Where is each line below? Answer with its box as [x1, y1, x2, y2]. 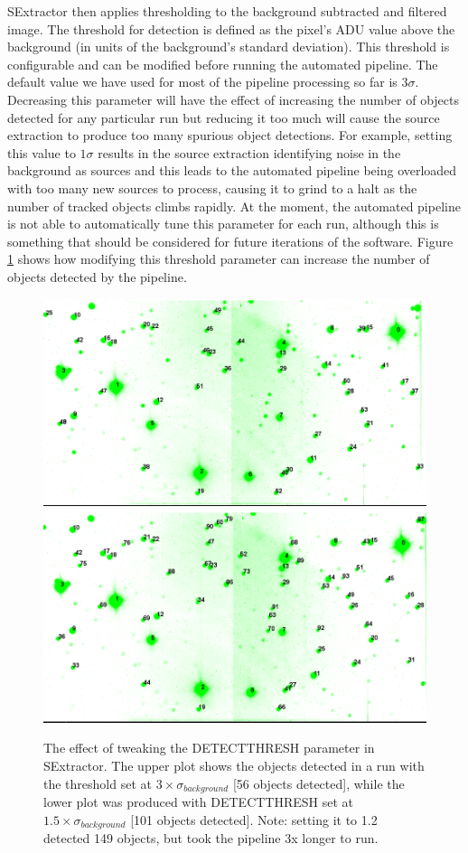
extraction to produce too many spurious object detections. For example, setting [7, 126, 453, 145]
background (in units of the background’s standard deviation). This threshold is [7, 37, 450, 56]
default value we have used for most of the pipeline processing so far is [7, 72, 398, 91]
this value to [7, 143, 76, 162]
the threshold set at [43, 773, 152, 792]
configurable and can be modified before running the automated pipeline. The [7, 54, 438, 73]
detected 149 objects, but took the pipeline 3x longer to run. [43, 829, 379, 848]
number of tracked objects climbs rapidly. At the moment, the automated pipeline [7, 196, 461, 215]
